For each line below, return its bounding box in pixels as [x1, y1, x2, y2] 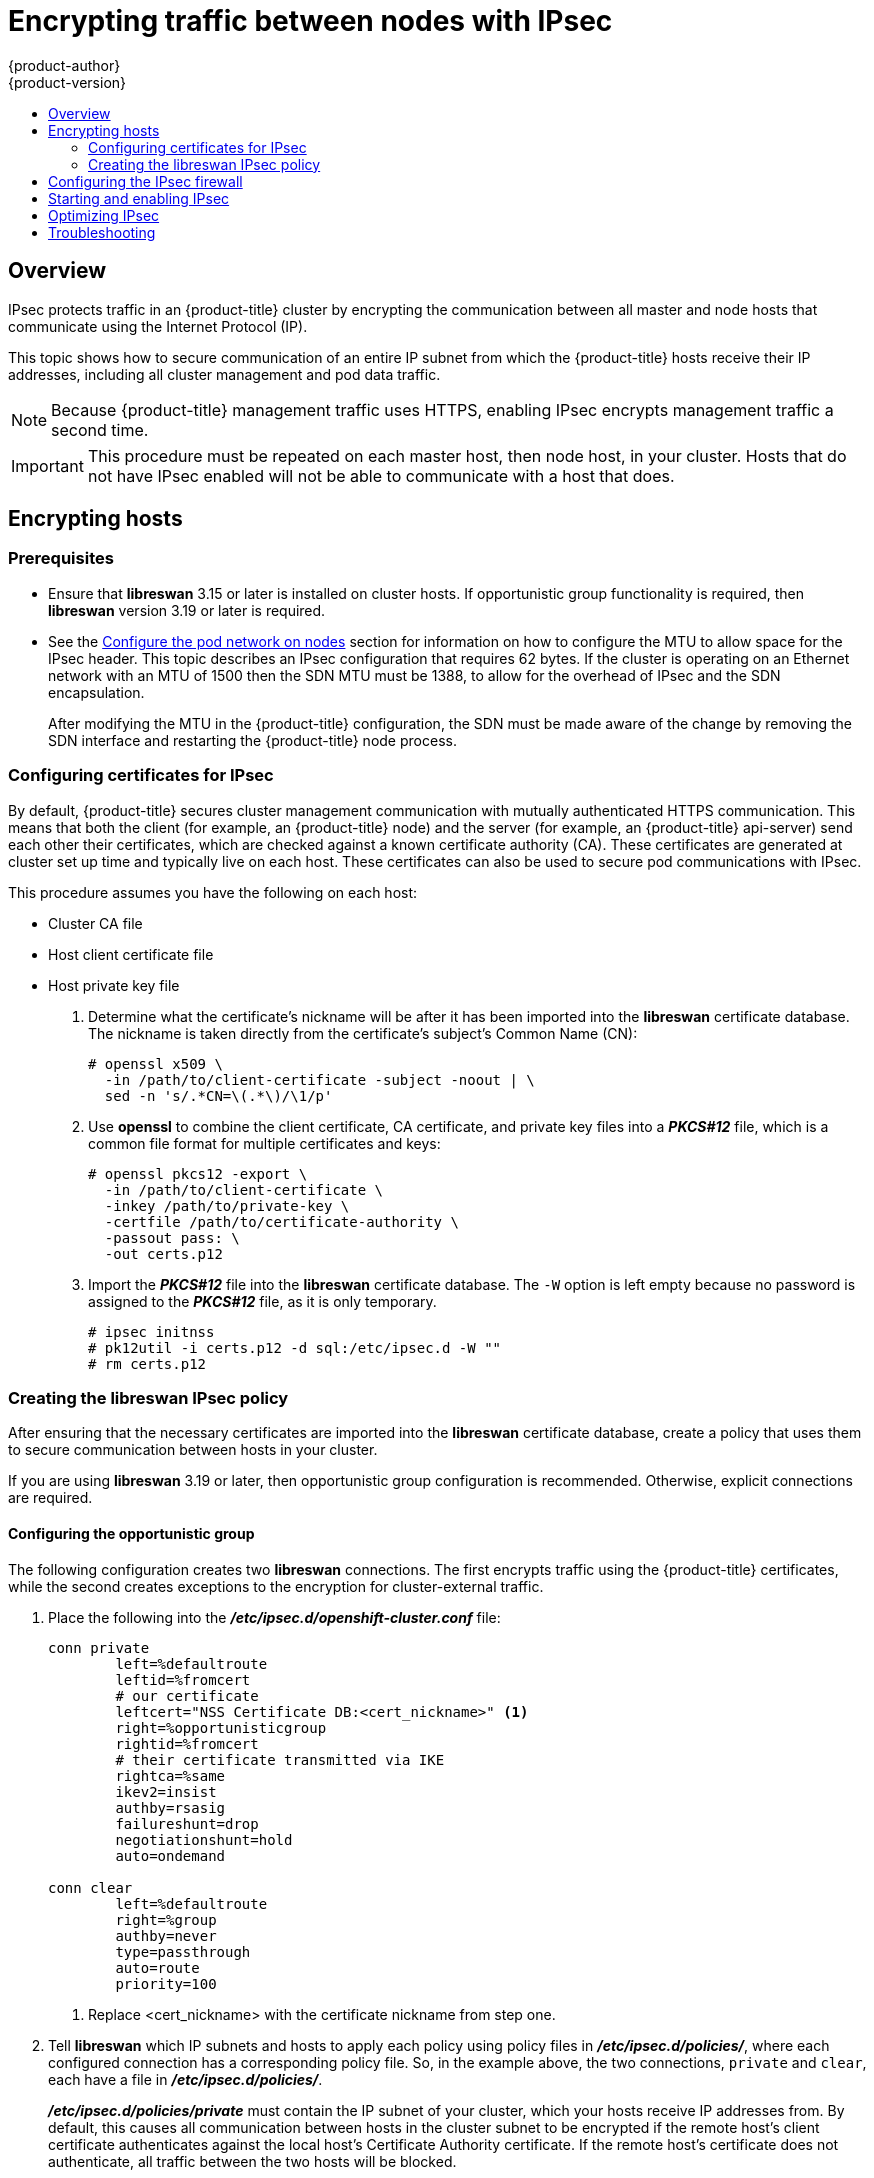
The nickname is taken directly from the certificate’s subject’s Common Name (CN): [88, 1024, 638, 1042]
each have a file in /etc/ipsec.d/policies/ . [48, 2070, 323, 2088]
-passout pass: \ [104, 1229, 240, 1246]
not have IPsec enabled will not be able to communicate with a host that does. [87, 465, 675, 486]
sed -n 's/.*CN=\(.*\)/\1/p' [104, 1087, 333, 1104]
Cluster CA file [48, 914, 143, 932]
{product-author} [8, 56, 121, 74]
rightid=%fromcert [115, 1735, 259, 1752]
